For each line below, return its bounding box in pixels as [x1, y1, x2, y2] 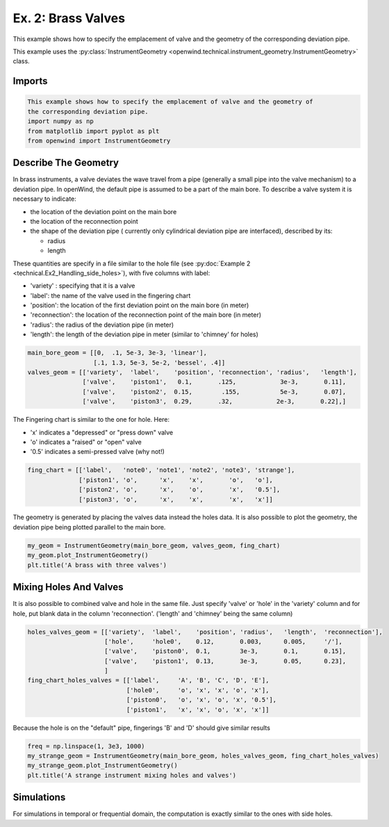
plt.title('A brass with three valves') [27, 561, 167, 569]
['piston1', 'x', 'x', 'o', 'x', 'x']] [126, 705, 270, 714]
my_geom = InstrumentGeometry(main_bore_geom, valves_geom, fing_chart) [27, 541, 281, 549]
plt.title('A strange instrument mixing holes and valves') [27, 771, 237, 779]
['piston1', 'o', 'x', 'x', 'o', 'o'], [78, 476, 274, 484]
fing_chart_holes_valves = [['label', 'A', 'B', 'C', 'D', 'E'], [27, 676, 270, 685]
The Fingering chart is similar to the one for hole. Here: [13, 416, 170, 424]
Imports [13, 75, 48, 87]
